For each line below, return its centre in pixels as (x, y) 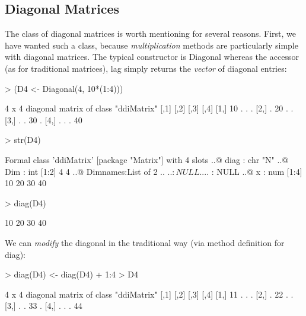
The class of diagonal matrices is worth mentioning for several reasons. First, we (150, 33)
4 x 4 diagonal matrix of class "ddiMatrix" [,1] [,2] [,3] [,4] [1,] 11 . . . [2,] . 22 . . (149, 294)
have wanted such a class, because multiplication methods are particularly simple (152, 45)
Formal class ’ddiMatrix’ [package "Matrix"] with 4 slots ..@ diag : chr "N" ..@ (147, 159)
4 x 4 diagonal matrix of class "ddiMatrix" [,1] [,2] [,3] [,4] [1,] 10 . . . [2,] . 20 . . (149, 108)
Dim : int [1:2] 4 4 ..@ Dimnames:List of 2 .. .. (89, 171)
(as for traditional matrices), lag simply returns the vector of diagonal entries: (146, 68)
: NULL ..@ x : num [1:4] (257, 171)
